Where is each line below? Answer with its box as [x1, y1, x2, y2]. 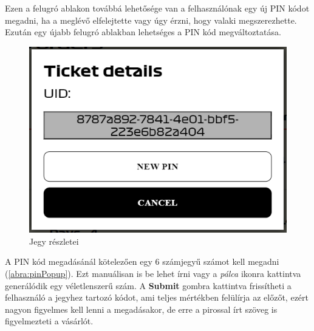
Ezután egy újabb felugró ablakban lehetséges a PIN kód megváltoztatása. [5, 26, 281, 38]
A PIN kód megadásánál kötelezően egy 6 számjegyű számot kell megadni [5, 255, 279, 268]
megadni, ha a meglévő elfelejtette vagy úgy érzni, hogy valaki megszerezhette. [5, 13, 297, 26]
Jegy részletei [29, 234, 79, 247]
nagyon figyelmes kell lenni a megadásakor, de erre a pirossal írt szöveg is [5, 302, 278, 315]
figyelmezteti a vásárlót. [5, 315, 94, 327]
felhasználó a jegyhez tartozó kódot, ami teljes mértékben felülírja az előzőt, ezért [5, 291, 309, 304]
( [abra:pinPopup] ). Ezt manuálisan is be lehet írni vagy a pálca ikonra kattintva [5, 267, 301, 280]
